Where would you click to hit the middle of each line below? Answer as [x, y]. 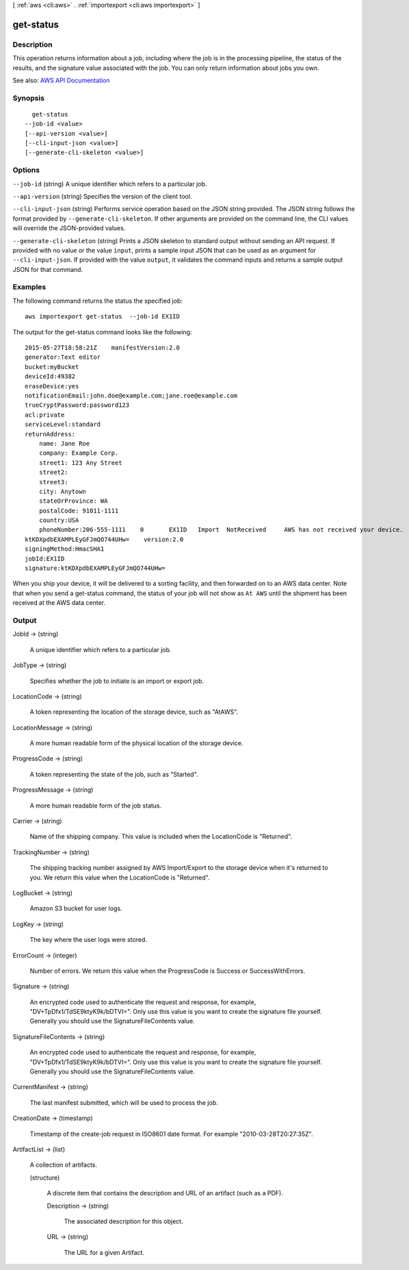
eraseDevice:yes [52, 386]
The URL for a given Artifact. [104, 1252]
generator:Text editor [63, 357]
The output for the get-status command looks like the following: [102, 332]
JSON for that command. [48, 269]
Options [26, 170]
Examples [29, 287]
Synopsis [28, 98]
